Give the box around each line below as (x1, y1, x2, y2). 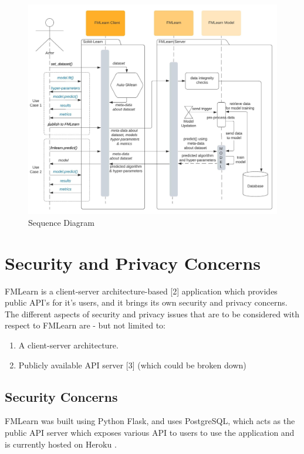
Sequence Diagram (28, 216, 95, 228)
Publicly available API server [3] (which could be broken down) (18, 358, 246, 371)
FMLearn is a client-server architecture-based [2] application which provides (5, 284, 278, 297)
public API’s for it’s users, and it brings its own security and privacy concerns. (5, 296, 288, 309)
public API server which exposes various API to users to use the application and (5, 426, 295, 438)
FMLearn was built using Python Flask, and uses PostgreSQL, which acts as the (5, 415, 295, 427)
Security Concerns (5, 387, 118, 405)
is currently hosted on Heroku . (5, 438, 117, 450)
